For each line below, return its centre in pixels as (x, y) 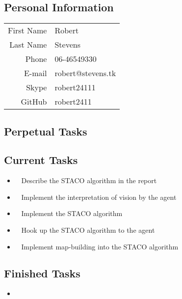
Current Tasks (41, 160)
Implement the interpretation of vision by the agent (99, 197)
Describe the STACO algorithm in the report (89, 180)
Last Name (28, 45)
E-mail (36, 73)
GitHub (34, 102)
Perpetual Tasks (46, 131)
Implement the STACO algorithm (72, 213)
